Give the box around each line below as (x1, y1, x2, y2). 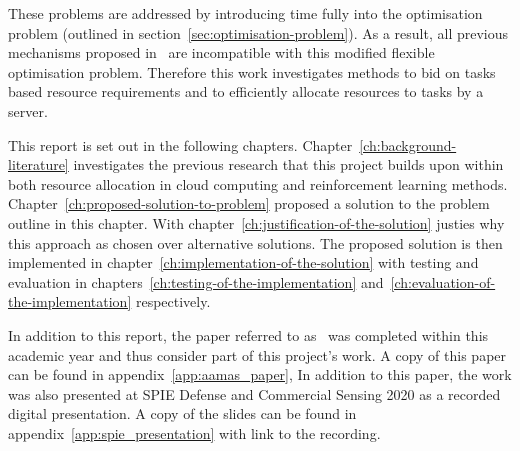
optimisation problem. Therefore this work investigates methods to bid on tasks (8, 61, 496, 82)
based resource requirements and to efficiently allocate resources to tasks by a (8, 81, 484, 102)
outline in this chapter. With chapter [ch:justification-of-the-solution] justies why (8, 212, 505, 233)
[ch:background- (359, 134, 457, 155)
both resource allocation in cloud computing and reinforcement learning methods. (8, 173, 508, 194)
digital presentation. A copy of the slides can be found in (8, 403, 357, 424)
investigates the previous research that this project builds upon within (73, 154, 504, 175)
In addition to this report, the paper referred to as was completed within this (8, 324, 489, 345)
